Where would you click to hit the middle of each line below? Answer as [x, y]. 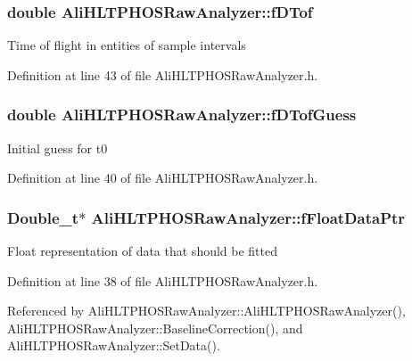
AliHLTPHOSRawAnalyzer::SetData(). [114, 345]
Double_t [43, 217]
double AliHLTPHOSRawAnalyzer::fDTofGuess [182, 115]
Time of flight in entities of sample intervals [127, 45]
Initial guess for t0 [58, 148]
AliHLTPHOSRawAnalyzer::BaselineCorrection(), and [155, 328]
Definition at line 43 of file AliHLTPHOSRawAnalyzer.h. [163, 74]
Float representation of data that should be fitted [143, 251]
